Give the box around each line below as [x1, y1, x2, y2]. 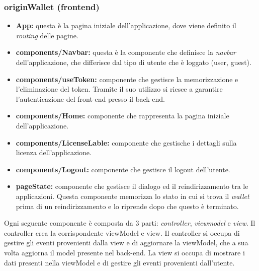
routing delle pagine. [16, 30, 78, 40]
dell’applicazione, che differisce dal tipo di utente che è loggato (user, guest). [16, 57, 251, 67]
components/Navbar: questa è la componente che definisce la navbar [16, 47, 236, 57]
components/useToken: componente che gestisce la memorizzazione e [16, 74, 238, 84]
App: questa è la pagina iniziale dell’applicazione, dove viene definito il [16, 20, 236, 31]
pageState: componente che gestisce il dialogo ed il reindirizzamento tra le [16, 181, 248, 191]
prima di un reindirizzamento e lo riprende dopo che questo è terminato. [16, 200, 239, 211]
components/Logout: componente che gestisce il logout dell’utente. [16, 164, 230, 174]
